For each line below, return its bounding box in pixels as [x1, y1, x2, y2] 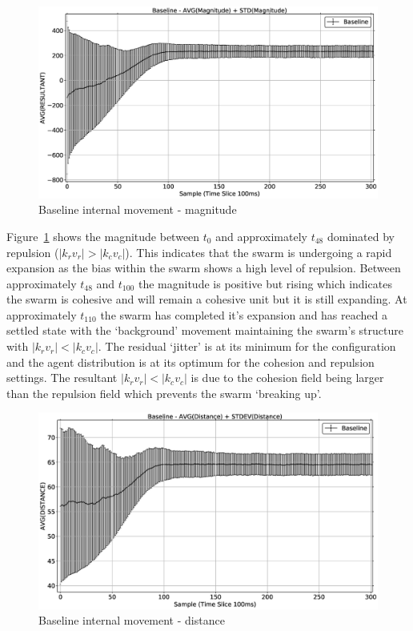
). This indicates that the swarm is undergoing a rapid [125, 243, 392, 260]
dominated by [327, 227, 395, 244]
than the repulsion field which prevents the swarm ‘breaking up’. [6, 384, 322, 401]
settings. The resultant [6, 369, 118, 386]
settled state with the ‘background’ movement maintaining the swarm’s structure [6, 322, 403, 339]
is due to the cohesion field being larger [190, 369, 384, 386]
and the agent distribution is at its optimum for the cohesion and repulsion [6, 353, 375, 370]
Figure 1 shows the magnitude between [6, 227, 200, 244]
